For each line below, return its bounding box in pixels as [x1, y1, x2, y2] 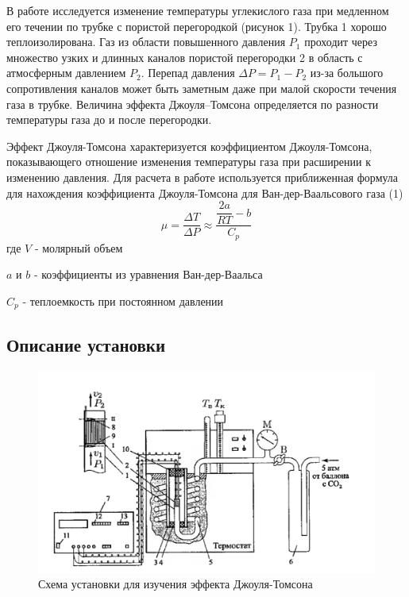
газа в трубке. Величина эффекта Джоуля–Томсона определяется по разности [6, 95, 379, 112]
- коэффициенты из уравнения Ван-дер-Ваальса [33, 266, 263, 283]
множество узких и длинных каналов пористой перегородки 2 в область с [6, 48, 363, 65]
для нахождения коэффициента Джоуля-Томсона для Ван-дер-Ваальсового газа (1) [6, 184, 403, 201]
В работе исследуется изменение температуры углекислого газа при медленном [6, 2, 389, 18]
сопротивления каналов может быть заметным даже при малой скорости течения [6, 79, 397, 96]
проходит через [304, 33, 377, 50]
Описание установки [6, 332, 166, 356]
